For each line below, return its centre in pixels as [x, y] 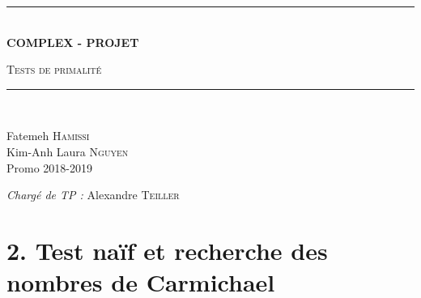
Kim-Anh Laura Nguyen [68, 151]
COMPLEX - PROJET [73, 42]
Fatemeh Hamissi [48, 136]
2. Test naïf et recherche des [167, 250]
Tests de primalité [54, 69]
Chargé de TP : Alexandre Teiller [93, 195]
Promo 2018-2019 [50, 167]
